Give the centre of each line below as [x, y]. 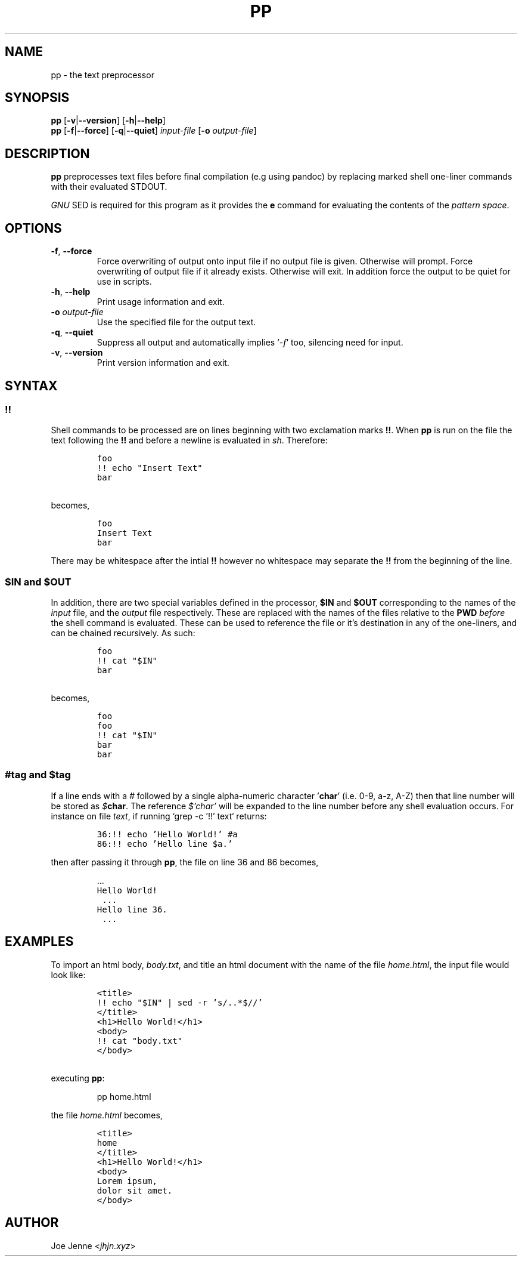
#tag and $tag [38, 775]
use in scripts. [124, 282]
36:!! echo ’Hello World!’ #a [167, 834]
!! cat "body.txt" [140, 1040]
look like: [68, 975]
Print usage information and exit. [161, 302]
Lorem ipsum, [127, 1181]
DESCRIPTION [47, 153]
